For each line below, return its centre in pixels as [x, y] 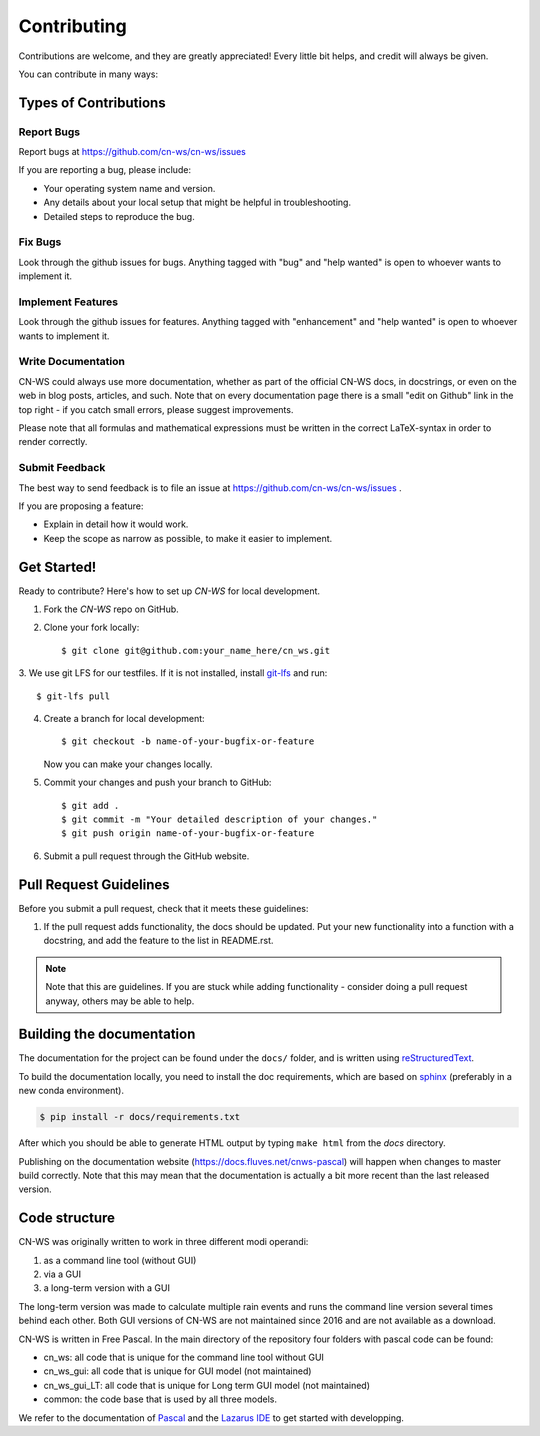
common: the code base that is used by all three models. [160, 1399]
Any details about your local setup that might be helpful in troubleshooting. [197, 202]
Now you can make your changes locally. [128, 764]
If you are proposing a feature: [81, 506]
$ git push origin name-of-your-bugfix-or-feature [188, 833]
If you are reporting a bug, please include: [105, 170]
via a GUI [62, 1274]
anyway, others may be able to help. [120, 1001]
